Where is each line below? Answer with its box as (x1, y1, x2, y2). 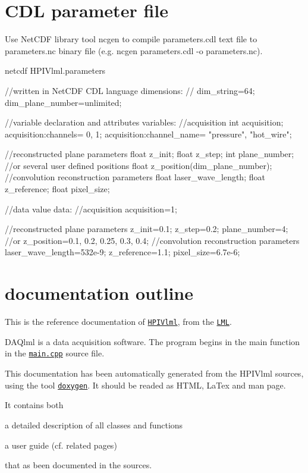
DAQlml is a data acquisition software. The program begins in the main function (5, 335, 300, 347)
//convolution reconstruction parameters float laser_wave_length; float (5, 171, 265, 183)
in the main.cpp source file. (5, 347, 105, 359)
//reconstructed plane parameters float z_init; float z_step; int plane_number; (5, 148, 294, 160)
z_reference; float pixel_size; (5, 183, 110, 195)
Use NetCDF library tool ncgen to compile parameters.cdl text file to (5, 33, 257, 45)
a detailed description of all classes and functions (5, 418, 183, 431)
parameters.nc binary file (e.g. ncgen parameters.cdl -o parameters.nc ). (5, 44, 263, 57)
